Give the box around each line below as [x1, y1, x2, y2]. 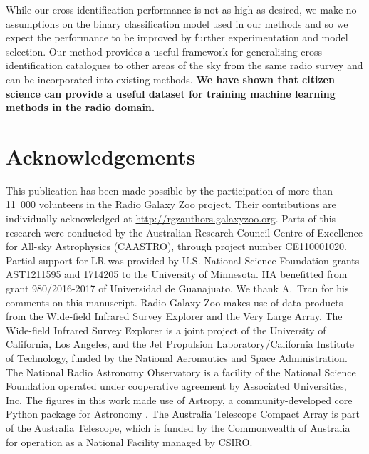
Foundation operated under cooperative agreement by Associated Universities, [6, 378, 347, 393]
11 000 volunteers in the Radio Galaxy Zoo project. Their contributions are [6, 197, 336, 212]
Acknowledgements [6, 141, 196, 170]
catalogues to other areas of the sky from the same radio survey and [66, 58, 363, 73]
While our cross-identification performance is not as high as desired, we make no [6, 2, 357, 16]
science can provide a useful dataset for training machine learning [6, 86, 336, 100]
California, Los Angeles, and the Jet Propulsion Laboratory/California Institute [6, 336, 355, 351]
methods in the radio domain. [6, 100, 155, 115]
